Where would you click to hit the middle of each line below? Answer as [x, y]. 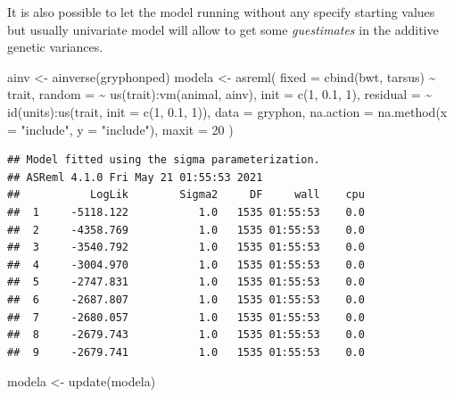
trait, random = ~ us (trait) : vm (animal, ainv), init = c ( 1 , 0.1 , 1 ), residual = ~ [220, 94]
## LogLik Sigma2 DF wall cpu [186, 195]
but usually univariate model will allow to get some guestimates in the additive [223, 29]
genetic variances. [55, 47]
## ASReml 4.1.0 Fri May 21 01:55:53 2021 [135, 177]
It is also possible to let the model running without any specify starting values [221, 12]
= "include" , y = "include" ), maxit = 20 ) [120, 129]
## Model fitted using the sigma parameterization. [164, 160]
